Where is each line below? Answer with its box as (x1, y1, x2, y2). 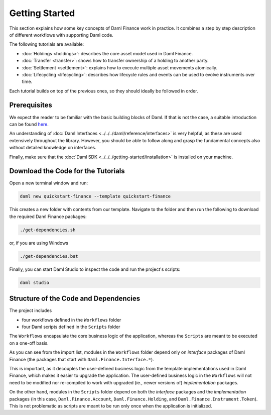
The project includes (9, 307, 52, 314)
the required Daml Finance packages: (9, 214, 87, 220)
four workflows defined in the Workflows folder (22, 317, 121, 323)
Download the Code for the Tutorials (9, 167, 125, 175)
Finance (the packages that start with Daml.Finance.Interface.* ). (9, 356, 154, 362)
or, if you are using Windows (9, 240, 69, 246)
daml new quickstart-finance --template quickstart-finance (20, 193, 171, 199)
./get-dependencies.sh (20, 227, 76, 233)
